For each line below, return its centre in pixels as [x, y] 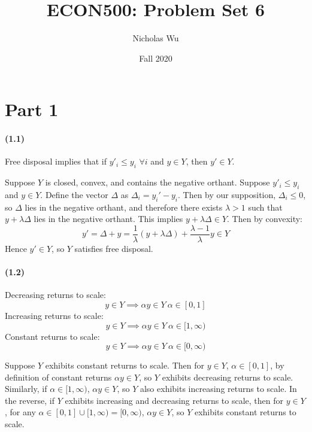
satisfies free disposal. [114, 248]
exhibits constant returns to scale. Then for [125, 365]
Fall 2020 [156, 58]
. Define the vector [74, 194]
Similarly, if [26, 389]
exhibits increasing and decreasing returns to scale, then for [174, 400]
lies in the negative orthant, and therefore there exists [124, 207]
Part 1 [32, 109]
